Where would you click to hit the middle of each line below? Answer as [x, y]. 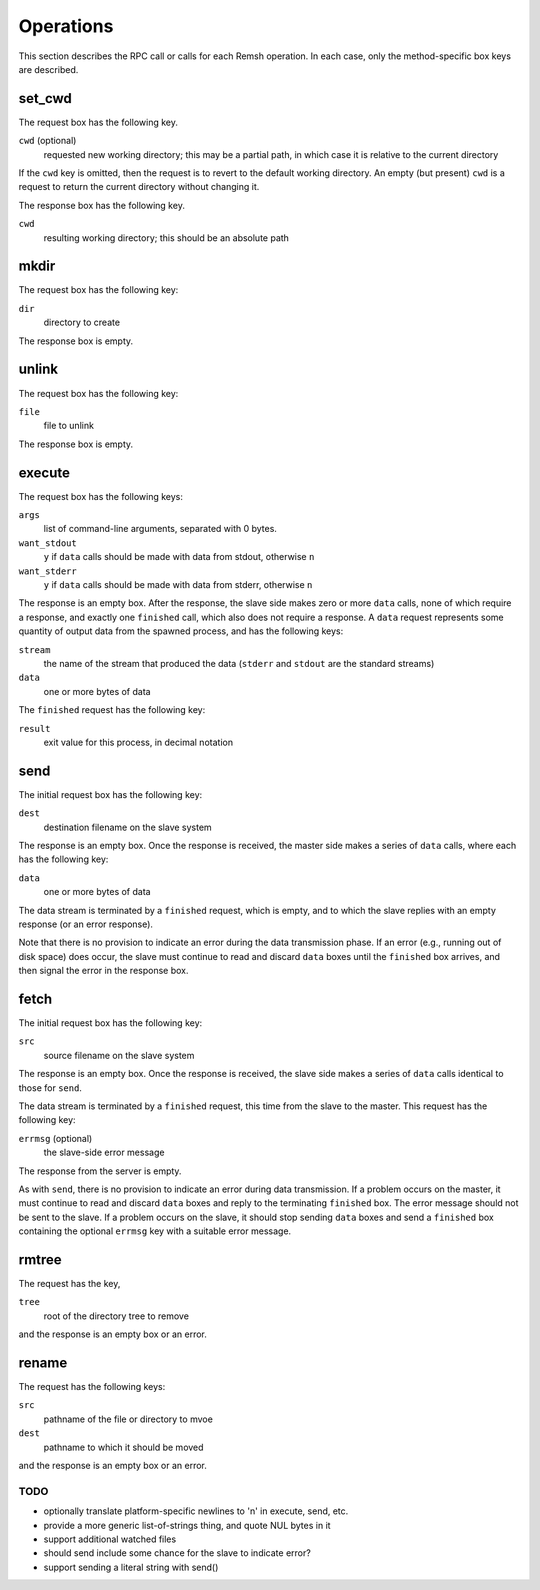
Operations [66, 26]
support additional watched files [110, 1539]
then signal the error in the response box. [103, 971]
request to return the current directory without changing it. [139, 187]
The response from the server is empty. [100, 1171]
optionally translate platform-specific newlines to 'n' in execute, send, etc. [196, 1511]
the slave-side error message [104, 1152]
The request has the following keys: [92, 1387]
